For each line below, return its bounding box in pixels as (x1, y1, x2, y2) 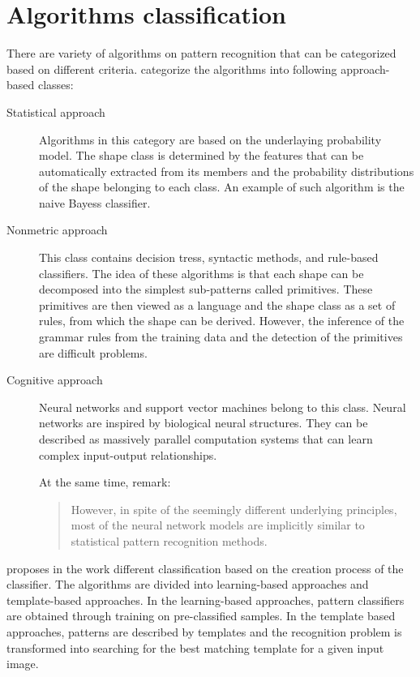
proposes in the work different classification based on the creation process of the (6, 559, 404, 576)
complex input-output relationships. (39, 446, 217, 463)
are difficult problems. (39, 344, 148, 361)
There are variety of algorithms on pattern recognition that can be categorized (6, 45, 396, 62)
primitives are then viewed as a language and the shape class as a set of (39, 296, 396, 313)
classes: (37, 76, 74, 93)
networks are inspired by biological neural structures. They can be (39, 414, 368, 431)
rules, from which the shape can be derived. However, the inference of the (39, 312, 405, 329)
